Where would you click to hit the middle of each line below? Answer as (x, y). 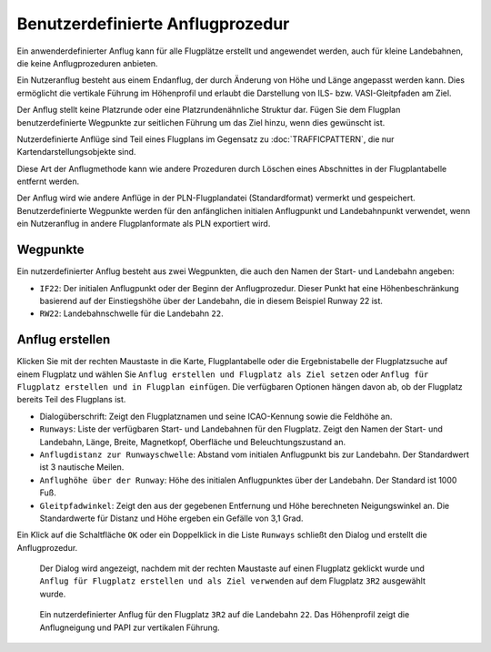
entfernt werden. (48, 181)
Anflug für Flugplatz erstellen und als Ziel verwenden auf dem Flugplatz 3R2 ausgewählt (233, 581)
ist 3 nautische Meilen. (82, 467)
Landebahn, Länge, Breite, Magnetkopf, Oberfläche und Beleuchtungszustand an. (192, 442)
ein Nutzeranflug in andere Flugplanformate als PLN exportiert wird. (144, 224)
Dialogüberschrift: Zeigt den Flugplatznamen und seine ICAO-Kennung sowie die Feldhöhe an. (216, 416)
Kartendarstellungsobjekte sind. (76, 152)
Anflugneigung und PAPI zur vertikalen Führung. (130, 627)
